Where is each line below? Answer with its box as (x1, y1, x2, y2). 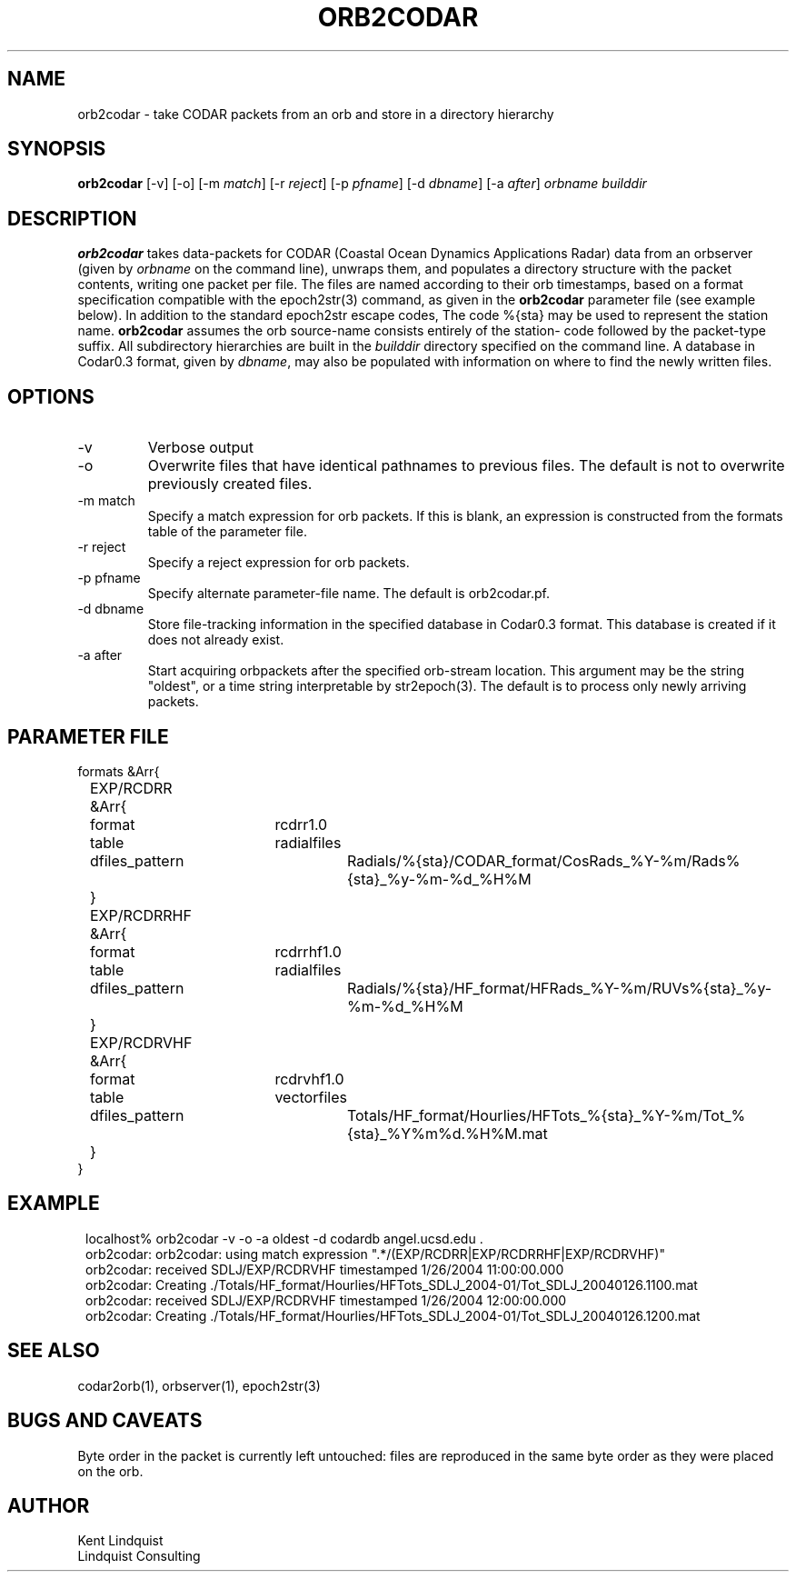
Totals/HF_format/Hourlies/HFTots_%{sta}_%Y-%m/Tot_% (346, 1105, 746, 1124)
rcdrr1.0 (274, 814, 328, 834)
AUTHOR (7, 1494, 90, 1517)
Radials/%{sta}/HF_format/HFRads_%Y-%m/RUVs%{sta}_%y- (346, 978, 772, 997)
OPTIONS (7, 385, 95, 408)
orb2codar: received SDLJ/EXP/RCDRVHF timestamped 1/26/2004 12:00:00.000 (85, 1292, 567, 1308)
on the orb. (77, 1463, 144, 1479)
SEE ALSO (7, 1339, 100, 1363)
